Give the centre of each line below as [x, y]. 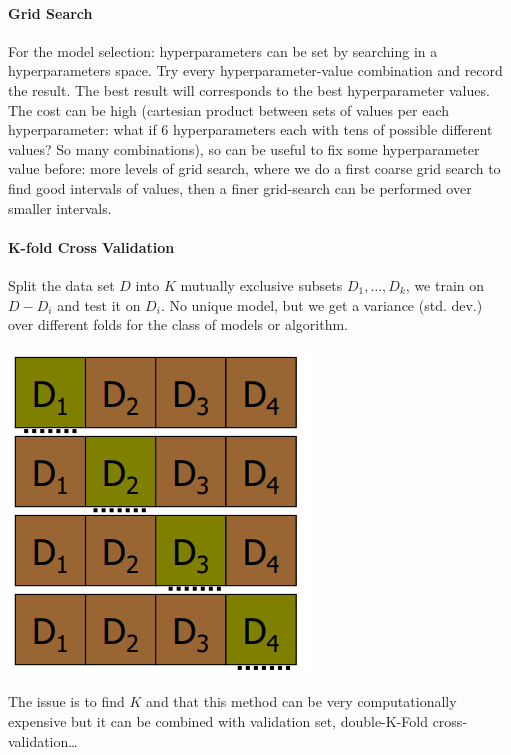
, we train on [445, 284]
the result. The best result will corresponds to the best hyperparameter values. [249, 89]
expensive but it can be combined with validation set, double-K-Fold [218, 720]
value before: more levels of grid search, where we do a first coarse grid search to [254, 168]
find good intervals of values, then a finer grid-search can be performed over [240, 187]
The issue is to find [66, 701]
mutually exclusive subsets [261, 284]
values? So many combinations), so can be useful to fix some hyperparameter [244, 148]
